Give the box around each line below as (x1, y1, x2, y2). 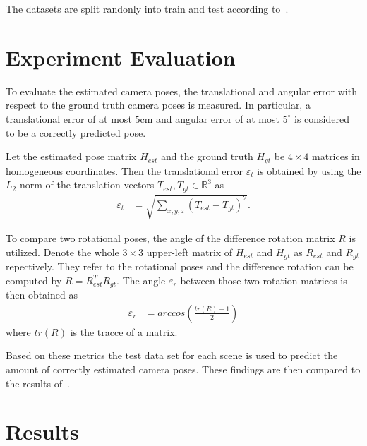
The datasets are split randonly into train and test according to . (6, 1, 289, 16)
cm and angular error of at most (140, 111, 279, 126)
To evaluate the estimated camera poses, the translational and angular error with (6, 83, 357, 98)
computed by (6, 272, 62, 287)
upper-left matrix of (146, 244, 233, 259)
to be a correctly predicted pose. (6, 125, 146, 140)
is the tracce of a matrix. (70, 324, 178, 339)
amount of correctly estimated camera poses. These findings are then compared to (6, 362, 361, 377)
